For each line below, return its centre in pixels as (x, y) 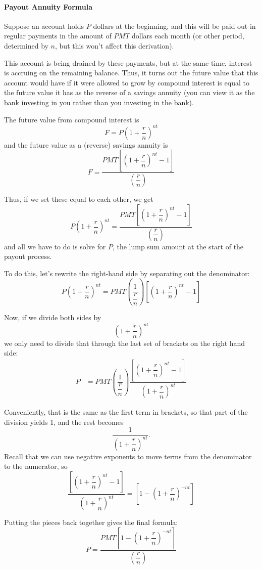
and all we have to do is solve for (55, 246)
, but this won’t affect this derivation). (115, 45)
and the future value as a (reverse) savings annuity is (86, 144)
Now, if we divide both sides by (53, 317)
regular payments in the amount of (58, 36)
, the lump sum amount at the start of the (178, 246)
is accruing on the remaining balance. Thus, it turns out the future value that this (131, 73)
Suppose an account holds (44, 26)
